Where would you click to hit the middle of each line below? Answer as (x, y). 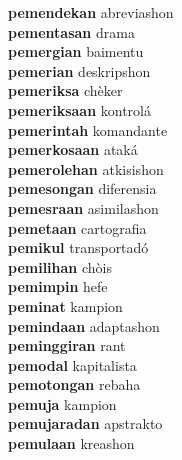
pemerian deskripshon (79, 70)
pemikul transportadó (78, 247)
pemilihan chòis (60, 266)
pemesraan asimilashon (83, 207)
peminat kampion (65, 305)
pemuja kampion (62, 403)
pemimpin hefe (58, 286)
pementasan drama (71, 31)
